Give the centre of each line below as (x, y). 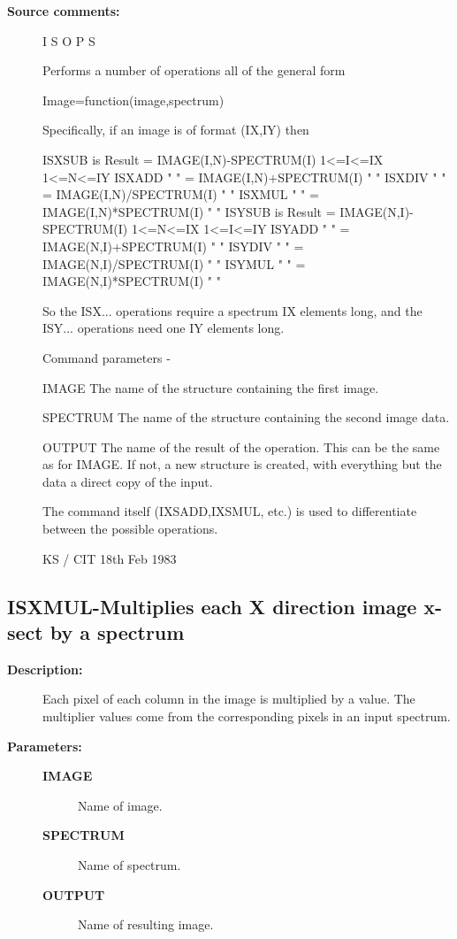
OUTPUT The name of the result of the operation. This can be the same (241, 446)
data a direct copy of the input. (128, 481)
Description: (45, 669)
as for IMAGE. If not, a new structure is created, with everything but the (242, 464)
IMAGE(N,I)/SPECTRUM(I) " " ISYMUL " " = (174, 263)
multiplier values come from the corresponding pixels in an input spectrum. (247, 716)
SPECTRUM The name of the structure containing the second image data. (246, 417)
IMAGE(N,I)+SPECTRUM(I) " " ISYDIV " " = (173, 246)
